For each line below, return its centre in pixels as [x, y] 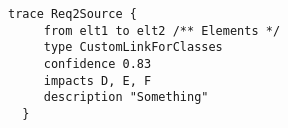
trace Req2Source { [72, 14]
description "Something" [126, 97]
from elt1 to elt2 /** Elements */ [162, 30]
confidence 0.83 [97, 63]
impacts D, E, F [97, 80]
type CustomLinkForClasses [133, 47]
